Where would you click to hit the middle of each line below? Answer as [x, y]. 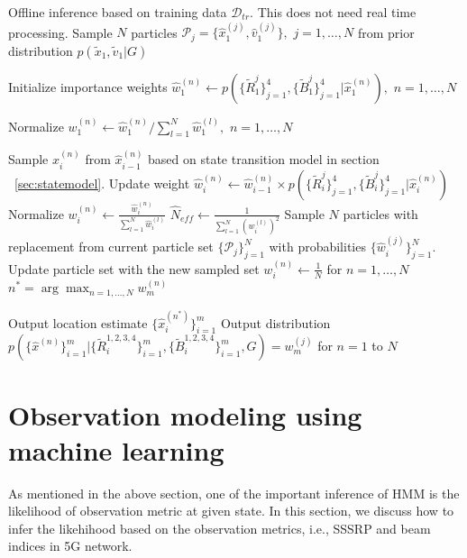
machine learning [116, 449]
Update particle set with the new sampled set [134, 268]
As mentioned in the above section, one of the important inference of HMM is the [234, 493]
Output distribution [275, 322]
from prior [386, 32]
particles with [380, 213]
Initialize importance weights [88, 86]
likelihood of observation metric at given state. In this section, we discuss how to [231, 511]
